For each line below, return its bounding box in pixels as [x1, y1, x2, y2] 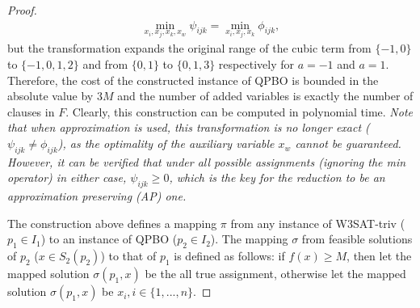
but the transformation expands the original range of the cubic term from [7, 40, 372, 57]
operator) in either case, [7, 169, 127, 186]
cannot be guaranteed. [295, 135, 401, 152]
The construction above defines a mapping [7, 214, 217, 231]
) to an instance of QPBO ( [40, 230, 178, 247]
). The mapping [210, 230, 288, 247]
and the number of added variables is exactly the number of [117, 87, 414, 104]
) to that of [100, 247, 157, 264]
